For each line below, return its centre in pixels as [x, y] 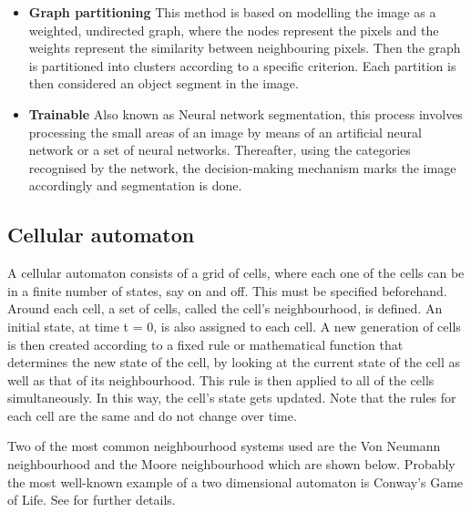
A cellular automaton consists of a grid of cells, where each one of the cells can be [236, 273]
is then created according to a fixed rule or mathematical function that [205, 344]
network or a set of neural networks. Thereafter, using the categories [220, 150]
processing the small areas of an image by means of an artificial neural [225, 132]
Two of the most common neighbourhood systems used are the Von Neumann [224, 446]
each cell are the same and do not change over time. [152, 415]
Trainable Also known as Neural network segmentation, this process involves [246, 113]
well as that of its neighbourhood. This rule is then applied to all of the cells [221, 379]
